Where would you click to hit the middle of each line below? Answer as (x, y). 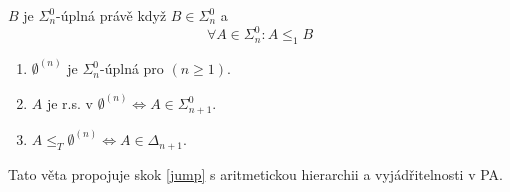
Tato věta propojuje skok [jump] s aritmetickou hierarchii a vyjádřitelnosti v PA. (255, 173)
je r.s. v (69, 103)
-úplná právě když (111, 15)
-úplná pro (132, 68)
